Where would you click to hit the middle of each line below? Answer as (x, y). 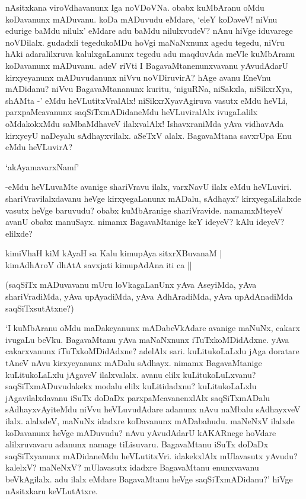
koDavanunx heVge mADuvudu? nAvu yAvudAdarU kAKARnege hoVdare (141, 432)
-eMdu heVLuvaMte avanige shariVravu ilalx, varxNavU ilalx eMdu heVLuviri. (149, 187)
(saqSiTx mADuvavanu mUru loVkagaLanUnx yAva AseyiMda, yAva (131, 285)
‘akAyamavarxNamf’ (42, 166)
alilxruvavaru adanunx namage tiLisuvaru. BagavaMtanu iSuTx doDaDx (137, 444)
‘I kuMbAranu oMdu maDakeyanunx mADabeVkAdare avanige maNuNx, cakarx (153, 328)
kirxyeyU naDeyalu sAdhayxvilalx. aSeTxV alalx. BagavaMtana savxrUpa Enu (149, 135)
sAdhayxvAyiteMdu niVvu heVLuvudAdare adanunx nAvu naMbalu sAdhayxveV (153, 409)
